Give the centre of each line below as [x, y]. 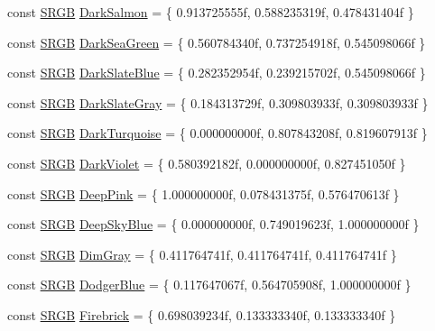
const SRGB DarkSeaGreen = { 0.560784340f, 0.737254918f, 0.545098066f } [217, 42]
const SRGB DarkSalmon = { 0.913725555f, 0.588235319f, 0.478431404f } [211, 12]
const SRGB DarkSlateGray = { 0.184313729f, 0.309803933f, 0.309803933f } [218, 102]
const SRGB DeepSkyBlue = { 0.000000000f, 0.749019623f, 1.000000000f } [213, 224]
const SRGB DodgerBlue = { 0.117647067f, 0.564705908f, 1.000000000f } [209, 285]
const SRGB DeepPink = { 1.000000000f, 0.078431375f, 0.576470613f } [204, 193]
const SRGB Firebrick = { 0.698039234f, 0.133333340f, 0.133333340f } [202, 314]
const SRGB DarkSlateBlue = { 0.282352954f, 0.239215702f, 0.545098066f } [217, 73]
